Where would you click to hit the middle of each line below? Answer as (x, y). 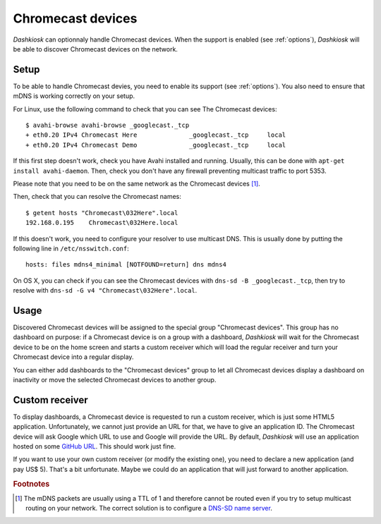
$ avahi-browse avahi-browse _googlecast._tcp (108, 126)
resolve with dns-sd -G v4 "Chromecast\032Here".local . (105, 291)
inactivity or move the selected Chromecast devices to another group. (115, 379)
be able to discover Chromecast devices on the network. (95, 49)
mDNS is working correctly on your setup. (74, 96)
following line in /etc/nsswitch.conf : (71, 248)
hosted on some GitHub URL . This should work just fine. (95, 446)
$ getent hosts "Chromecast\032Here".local (102, 213)
